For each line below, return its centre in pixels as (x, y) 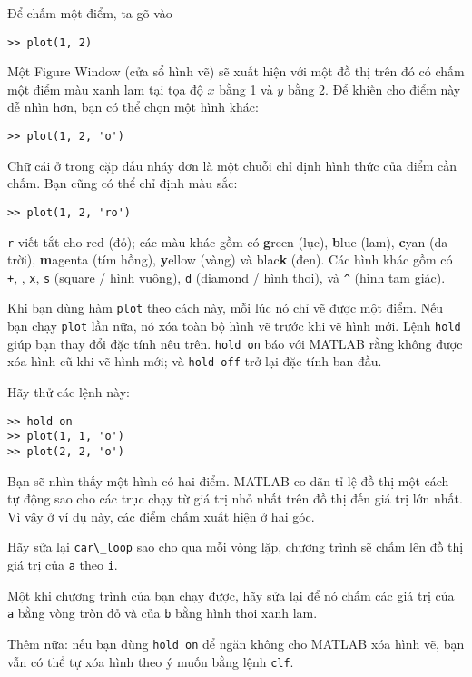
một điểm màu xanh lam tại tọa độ (105, 89)
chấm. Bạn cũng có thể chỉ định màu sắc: (123, 183)
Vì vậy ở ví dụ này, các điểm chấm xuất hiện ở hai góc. (161, 516)
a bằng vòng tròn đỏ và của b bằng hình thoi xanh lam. (162, 613)
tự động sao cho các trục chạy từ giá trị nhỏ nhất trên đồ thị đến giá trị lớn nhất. (235, 498)
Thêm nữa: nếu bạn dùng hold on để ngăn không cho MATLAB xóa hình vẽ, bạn (236, 643)
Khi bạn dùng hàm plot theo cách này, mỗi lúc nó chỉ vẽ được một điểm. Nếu (226, 308)
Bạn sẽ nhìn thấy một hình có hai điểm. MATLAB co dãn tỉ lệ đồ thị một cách (228, 480)
